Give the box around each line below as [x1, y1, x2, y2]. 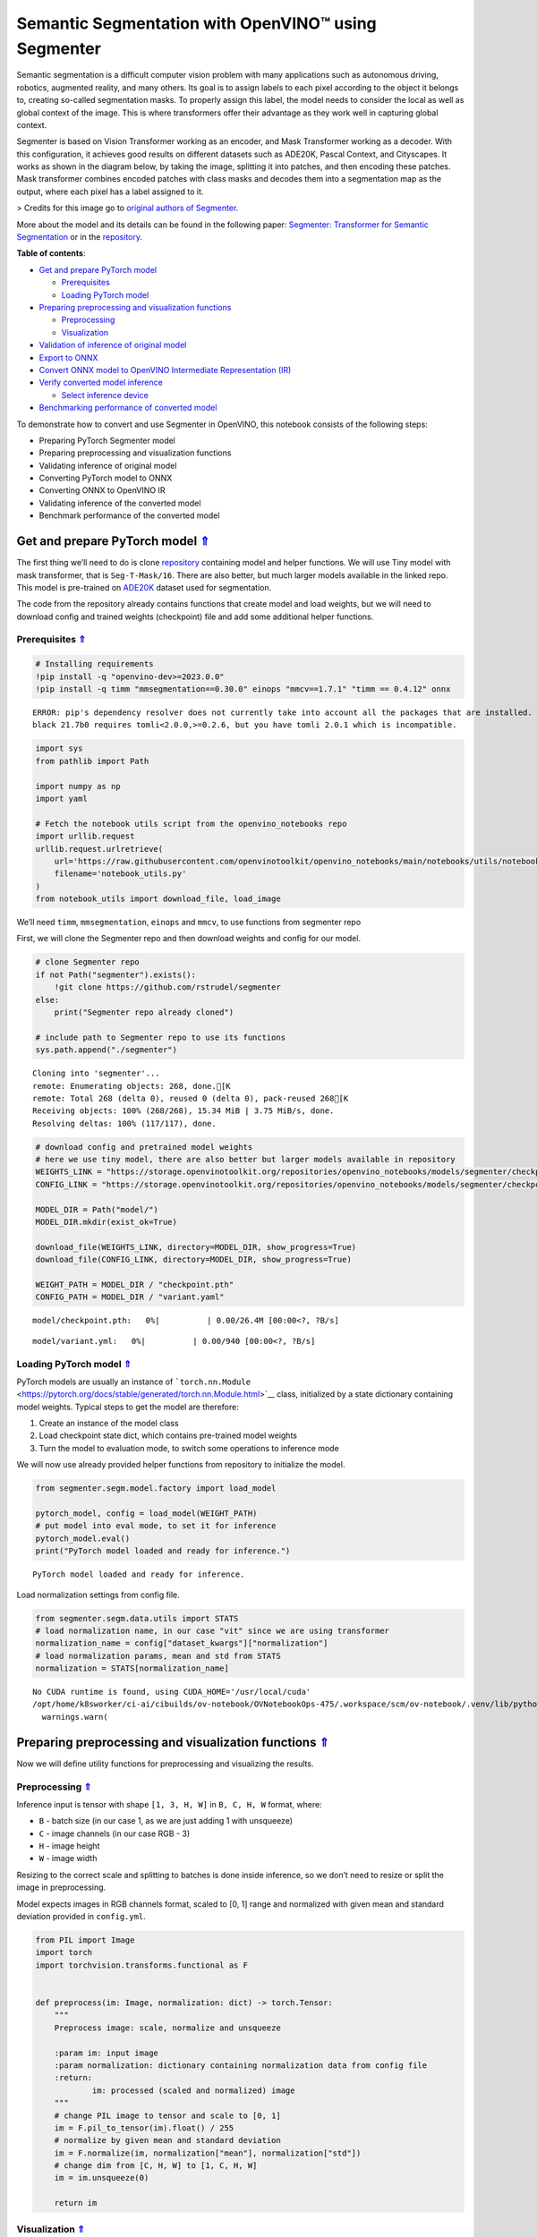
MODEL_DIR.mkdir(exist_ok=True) [35, 1217, 178, 1228]
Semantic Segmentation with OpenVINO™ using [16, 13, 378, 33]
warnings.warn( [41, 1712, 108, 1722]
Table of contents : [16, 248, 86, 259]
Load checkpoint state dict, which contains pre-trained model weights [38, 1430, 297, 1441]
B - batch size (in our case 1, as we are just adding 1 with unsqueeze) [38, 1816, 294, 1826]
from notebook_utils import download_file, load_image [35, 894, 281, 904]
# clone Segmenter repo [35, 957, 141, 967]
